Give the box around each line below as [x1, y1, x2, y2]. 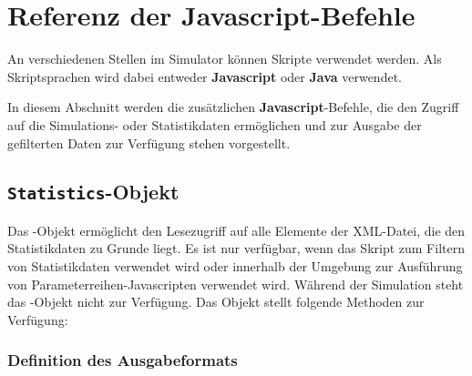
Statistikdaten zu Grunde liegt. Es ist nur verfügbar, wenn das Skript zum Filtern [7, 239, 465, 258]
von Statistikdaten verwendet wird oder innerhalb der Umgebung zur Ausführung [7, 257, 463, 276]
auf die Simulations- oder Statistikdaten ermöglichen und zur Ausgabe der [7, 115, 422, 134]
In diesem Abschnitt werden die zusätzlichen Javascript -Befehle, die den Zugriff [7, 97, 459, 117]
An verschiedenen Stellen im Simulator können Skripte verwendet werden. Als [7, 49, 442, 68]
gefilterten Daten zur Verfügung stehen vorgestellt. [7, 133, 291, 152]
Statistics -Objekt [7, 178, 180, 206]
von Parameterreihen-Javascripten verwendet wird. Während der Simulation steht [7, 274, 464, 293]
